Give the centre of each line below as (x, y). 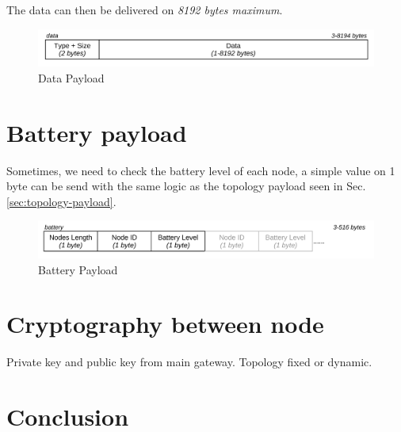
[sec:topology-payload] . (61, 201)
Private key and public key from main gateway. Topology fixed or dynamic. (189, 362)
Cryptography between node (165, 324)
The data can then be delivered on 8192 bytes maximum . (145, 10)
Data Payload (71, 77)
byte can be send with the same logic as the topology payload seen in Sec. (186, 186)
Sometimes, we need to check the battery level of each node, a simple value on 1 (201, 170)
